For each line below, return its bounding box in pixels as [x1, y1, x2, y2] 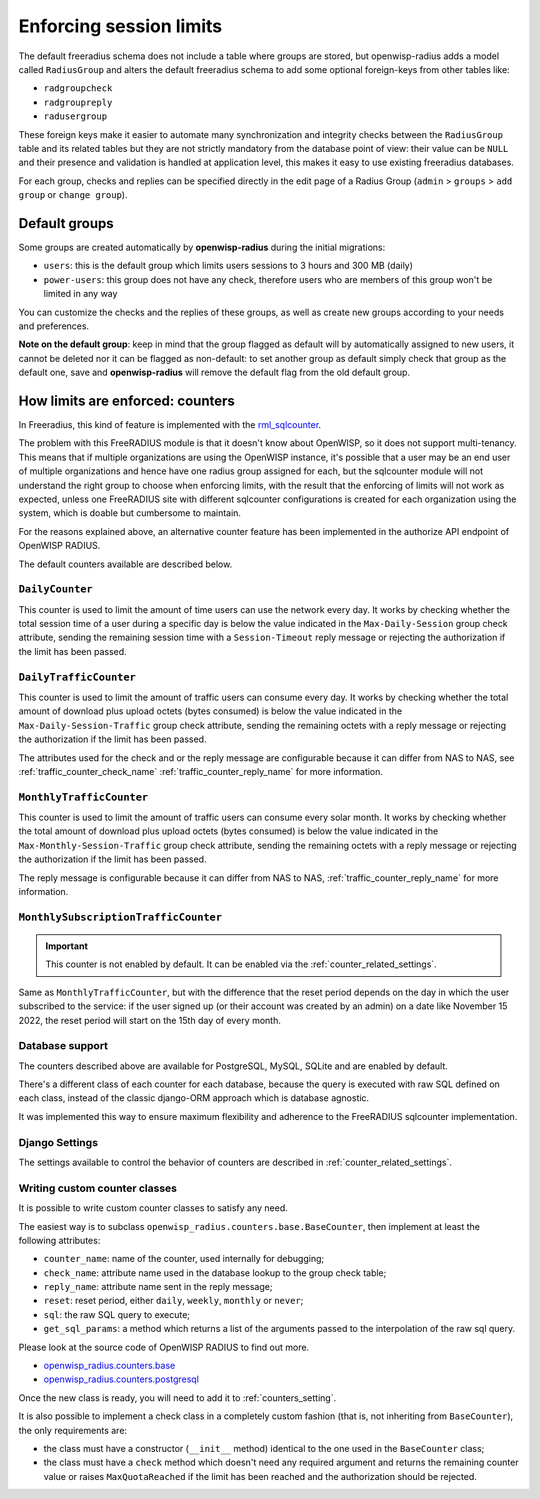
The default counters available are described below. [18, 558, 233, 570]
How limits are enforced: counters [18, 392, 235, 409]
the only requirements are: [18, 1424, 128, 1436]
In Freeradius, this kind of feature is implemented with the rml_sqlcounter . [18, 419, 322, 430]
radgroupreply [43, 96, 113, 108]
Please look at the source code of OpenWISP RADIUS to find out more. [18, 1341, 310, 1353]
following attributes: [18, 1234, 101, 1246]
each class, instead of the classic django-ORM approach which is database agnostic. [18, 1092, 370, 1104]
